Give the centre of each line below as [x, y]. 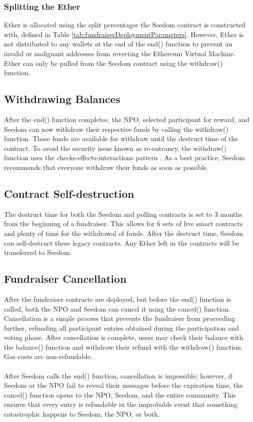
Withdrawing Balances [62, 99]
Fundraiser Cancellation [65, 279]
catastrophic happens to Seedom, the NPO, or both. [82, 414]
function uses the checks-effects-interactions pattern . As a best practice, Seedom [125, 158]
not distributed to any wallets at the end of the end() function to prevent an [118, 44]
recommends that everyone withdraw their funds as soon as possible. [106, 167]
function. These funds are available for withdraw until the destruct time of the [121, 138]
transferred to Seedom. [38, 252]
